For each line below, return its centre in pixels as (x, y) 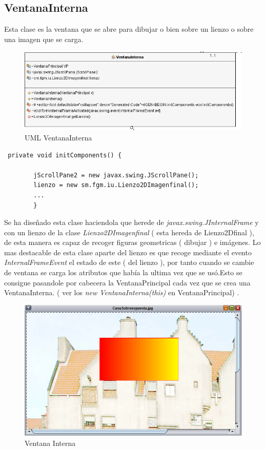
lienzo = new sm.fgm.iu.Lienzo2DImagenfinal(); (116, 185)
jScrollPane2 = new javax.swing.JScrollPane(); (116, 175)
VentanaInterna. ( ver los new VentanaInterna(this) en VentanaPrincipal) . (122, 292)
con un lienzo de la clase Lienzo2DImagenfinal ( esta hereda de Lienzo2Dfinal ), (129, 232)
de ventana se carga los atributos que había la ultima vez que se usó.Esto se (123, 272)
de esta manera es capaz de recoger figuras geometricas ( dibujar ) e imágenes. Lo (132, 242)
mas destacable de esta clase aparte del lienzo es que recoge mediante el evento (128, 252)
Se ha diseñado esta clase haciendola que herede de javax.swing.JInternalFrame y (131, 222)
